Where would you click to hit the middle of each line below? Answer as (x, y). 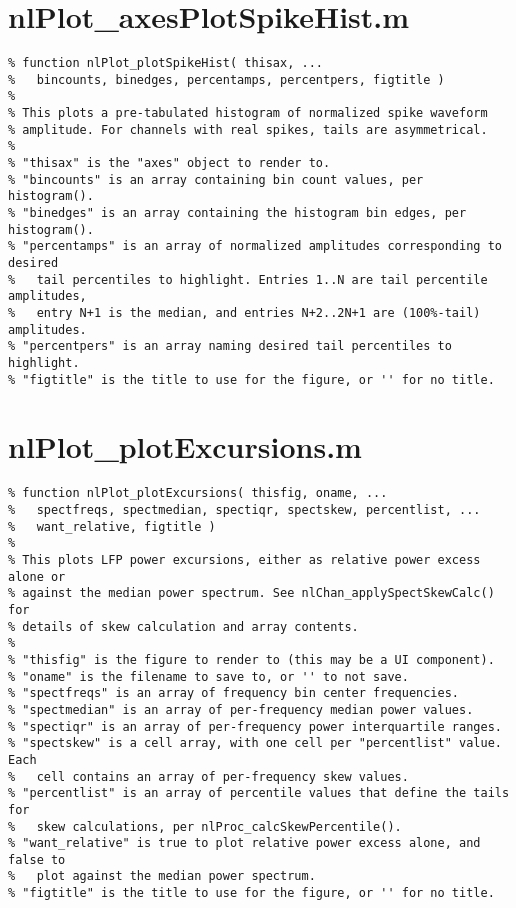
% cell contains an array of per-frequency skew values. (208, 776)
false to (37, 859)
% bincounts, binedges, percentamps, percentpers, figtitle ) (226, 79)
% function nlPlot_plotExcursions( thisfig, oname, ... (198, 493)
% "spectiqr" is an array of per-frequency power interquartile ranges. (255, 726)
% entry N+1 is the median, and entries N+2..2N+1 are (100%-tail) (244, 312)
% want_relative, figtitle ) (112, 526)
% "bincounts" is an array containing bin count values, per (216, 179)
